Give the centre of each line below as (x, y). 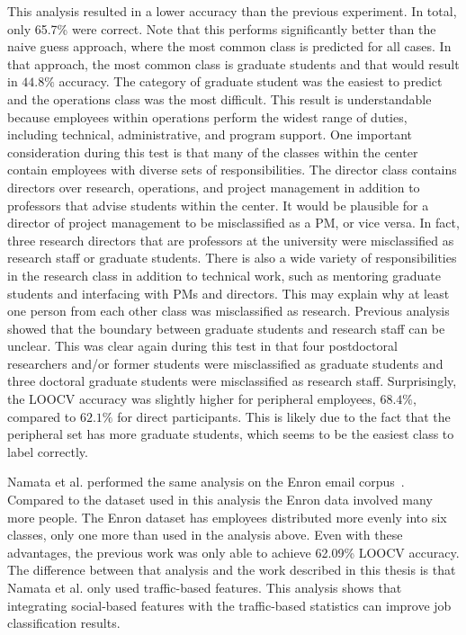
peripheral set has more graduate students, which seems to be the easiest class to (231, 434)
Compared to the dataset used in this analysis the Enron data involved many (220, 500)
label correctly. (48, 451)
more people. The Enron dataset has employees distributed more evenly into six (227, 517)
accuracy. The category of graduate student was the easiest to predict (251, 81)
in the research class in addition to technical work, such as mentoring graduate (224, 275)
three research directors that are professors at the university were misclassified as (231, 240)
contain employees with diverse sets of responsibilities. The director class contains (232, 170)
